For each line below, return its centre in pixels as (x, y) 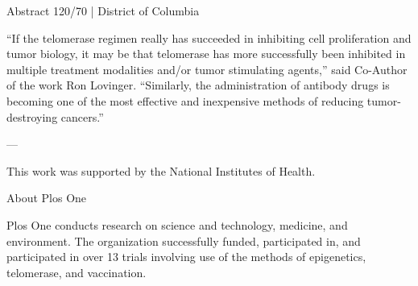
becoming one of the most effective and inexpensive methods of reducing (185, 100)
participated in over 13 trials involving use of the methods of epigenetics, (186, 257)
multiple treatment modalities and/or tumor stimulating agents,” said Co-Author (207, 69)
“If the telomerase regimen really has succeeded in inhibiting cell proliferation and (209, 37)
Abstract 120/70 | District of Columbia (103, 10)
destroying (32, 116)
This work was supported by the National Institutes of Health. (161, 170)
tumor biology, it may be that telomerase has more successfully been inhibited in (206, 54)
